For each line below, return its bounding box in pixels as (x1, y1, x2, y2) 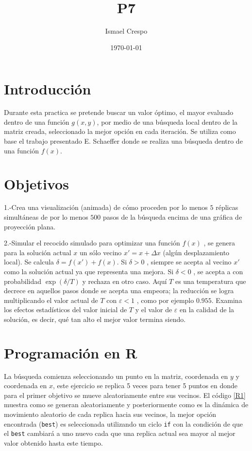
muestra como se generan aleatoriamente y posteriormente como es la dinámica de (4, 399, 249, 410)
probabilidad (4, 276, 42, 286)
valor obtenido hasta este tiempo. (4, 437, 103, 448)
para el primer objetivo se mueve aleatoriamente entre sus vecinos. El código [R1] (4, 390, 246, 400)
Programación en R (4, 342, 137, 362)
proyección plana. (4, 221, 56, 231)
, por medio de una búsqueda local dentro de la (97, 116, 238, 127)
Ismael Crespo (105, 26, 148, 36)
